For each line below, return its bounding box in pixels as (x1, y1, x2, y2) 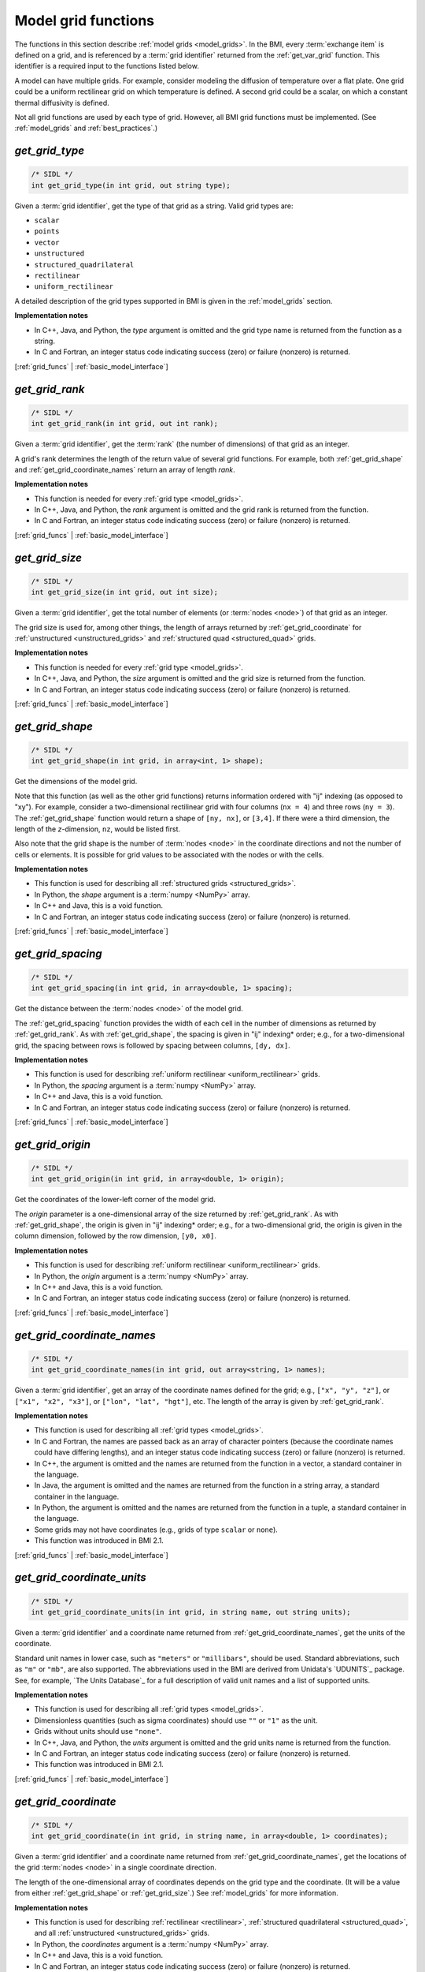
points (34, 227, 60, 236)
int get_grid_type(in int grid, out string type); (31, 181, 231, 189)
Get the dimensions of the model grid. (14, 777, 138, 786)
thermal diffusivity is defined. (14, 98, 109, 107)
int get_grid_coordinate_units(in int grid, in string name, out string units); (31, 1608, 351, 1617)
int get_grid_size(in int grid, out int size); (31, 588, 218, 597)
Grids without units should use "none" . (34, 1727, 162, 1736)
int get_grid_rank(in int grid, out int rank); (31, 419, 218, 428)
